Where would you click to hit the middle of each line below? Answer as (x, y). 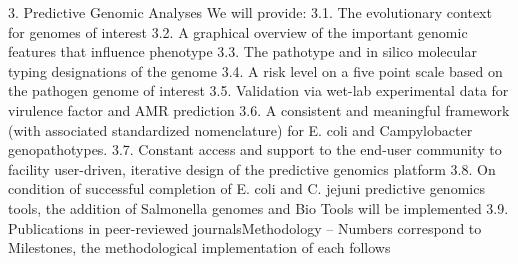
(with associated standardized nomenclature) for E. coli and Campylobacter (240, 129)
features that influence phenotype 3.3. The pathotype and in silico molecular (242, 51)
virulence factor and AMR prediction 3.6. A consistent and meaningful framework (259, 109)
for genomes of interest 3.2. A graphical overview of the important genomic (238, 31)
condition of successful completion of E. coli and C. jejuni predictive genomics (246, 188)
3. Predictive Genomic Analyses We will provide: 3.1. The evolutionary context (250, 12)
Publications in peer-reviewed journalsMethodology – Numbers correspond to (245, 227)
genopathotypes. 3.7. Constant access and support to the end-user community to (255, 149)
